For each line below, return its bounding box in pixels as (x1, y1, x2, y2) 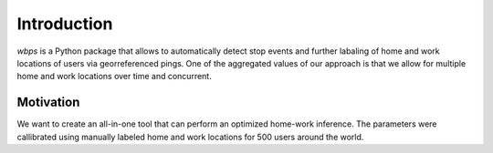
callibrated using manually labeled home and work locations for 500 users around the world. (16, 131, 364, 142)
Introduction (16, 14, 113, 34)
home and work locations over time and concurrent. (16, 71, 212, 82)
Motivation (16, 95, 80, 110)
